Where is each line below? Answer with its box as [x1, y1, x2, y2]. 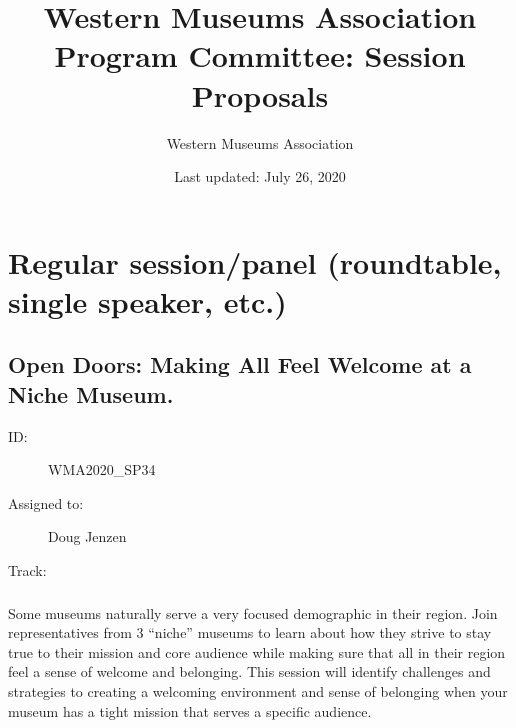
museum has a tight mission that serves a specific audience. [8, 700, 372, 721]
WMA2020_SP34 [48, 459, 156, 480]
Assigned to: [8, 492, 84, 513]
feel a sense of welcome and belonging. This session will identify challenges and [8, 661, 491, 682]
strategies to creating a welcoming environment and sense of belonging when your [8, 680, 508, 701]
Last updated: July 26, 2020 [174, 166, 346, 187]
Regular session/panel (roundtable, [8, 241, 502, 282]
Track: [8, 560, 47, 581]
